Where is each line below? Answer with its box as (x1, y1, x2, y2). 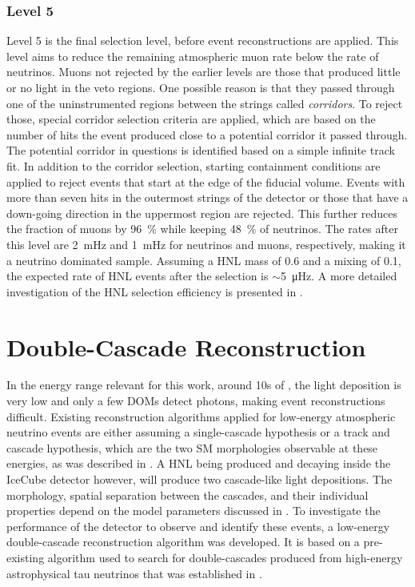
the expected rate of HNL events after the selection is (6, 267, 269, 284)
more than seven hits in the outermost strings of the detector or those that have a (6, 189, 409, 206)
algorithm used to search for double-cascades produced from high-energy (47, 549, 403, 565)
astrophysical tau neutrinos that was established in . (6, 565, 262, 581)
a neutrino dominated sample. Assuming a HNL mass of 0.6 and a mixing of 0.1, (6, 251, 401, 268)
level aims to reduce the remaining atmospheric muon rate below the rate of (6, 47, 379, 64)
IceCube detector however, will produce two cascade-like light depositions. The (6, 471, 393, 487)
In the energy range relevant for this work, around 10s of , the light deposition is (6, 376, 401, 393)
